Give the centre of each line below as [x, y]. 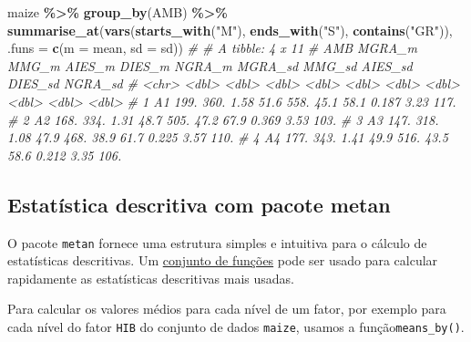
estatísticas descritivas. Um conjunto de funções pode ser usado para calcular [223, 260]
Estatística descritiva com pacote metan [199, 204]
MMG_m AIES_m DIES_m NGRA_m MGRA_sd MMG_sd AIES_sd [210, 65]
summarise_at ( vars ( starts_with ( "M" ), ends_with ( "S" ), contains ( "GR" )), [230, 30]
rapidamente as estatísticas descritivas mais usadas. [151, 278]
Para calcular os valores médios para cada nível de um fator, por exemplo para [227, 309]
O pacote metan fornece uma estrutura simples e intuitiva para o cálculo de [217, 242]
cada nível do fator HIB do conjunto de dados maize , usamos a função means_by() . [236, 326]
